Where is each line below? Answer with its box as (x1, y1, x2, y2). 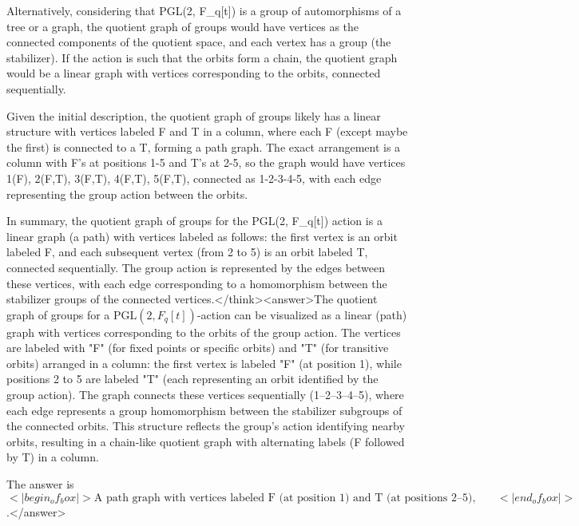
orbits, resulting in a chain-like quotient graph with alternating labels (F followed (6, 433, 405, 449)
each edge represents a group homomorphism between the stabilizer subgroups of (6, 401, 403, 418)
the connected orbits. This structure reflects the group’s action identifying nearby (6, 417, 405, 434)
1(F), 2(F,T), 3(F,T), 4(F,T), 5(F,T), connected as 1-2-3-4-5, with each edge (6, 169, 382, 186)
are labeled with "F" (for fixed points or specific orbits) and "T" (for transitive (6, 339, 389, 356)
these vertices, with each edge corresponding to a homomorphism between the (6, 275, 387, 291)
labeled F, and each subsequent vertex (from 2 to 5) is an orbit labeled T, (6, 243, 368, 260)
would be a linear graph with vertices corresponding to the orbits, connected (6, 65, 381, 81)
